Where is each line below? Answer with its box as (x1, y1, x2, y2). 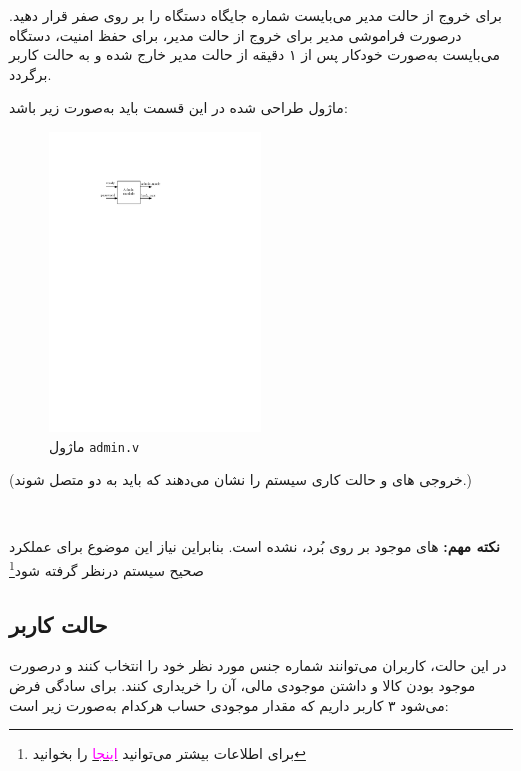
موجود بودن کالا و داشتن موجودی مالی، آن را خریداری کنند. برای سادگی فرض (9, 675, 476, 695)
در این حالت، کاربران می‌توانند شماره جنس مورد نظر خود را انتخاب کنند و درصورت (9, 655, 507, 676)
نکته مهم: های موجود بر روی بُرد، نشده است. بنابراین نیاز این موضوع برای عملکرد (9, 536, 500, 557)
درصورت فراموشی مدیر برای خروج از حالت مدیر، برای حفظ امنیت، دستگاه (9, 24, 462, 45)
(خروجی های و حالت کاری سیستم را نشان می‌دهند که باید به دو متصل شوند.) (9, 469, 473, 490)
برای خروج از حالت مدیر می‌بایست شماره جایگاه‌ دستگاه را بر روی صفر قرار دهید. (9, 5, 502, 25)
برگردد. (9, 63, 52, 84)
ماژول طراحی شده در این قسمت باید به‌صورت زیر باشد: (9, 97, 348, 118)
